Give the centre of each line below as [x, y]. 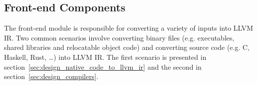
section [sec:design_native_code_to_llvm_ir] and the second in [103, 66]
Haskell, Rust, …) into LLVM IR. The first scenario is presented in [105, 57]
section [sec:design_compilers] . [51, 76]
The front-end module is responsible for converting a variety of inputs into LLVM [129, 28]
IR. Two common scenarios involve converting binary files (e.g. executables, [119, 37]
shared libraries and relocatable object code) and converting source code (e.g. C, [127, 47]
